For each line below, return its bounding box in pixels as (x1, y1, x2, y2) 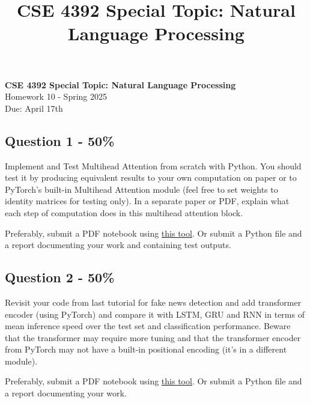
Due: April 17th (5, 102, 63, 114)
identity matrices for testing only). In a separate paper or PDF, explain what (5, 195, 290, 207)
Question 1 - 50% (5, 131, 115, 150)
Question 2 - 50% (5, 268, 115, 286)
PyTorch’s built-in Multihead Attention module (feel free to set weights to (5, 183, 278, 195)
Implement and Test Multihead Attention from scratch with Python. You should (5, 159, 302, 172)
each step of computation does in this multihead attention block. (5, 206, 243, 219)
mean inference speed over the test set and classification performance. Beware (5, 320, 291, 332)
